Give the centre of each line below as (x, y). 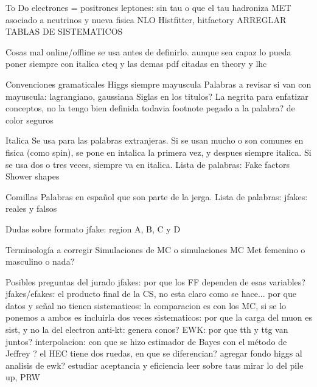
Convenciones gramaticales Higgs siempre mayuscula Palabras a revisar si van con (158, 84)
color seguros (30, 120)
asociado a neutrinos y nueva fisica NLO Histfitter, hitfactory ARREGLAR (146, 19)
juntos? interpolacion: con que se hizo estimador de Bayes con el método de (146, 341)
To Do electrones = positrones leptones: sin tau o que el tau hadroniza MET (148, 7)
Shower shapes (33, 176)
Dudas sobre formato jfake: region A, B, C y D (93, 228)
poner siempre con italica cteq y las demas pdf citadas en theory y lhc (136, 64)
